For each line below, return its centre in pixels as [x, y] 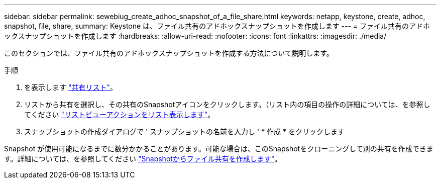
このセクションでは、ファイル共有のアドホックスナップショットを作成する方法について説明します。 [169, 53]
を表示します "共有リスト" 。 [71, 87]
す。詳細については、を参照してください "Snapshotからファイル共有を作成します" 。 [143, 159]
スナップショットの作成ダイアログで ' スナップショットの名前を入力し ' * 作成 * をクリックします [184, 131]
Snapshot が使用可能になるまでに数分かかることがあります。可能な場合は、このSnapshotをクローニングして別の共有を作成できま [219, 149]
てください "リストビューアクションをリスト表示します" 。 [120, 114]
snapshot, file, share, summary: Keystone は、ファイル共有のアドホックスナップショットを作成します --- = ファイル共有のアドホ [217, 26]
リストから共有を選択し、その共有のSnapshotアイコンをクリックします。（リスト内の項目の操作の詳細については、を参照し [227, 104]
